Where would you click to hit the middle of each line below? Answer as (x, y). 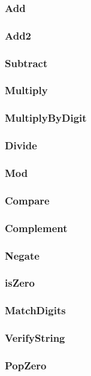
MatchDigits (35, 310)
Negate (22, 255)
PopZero (26, 365)
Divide (21, 145)
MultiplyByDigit (46, 118)
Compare (27, 200)
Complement (36, 228)
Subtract (26, 63)
